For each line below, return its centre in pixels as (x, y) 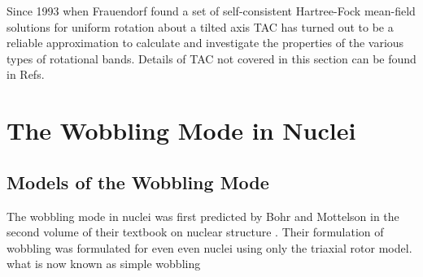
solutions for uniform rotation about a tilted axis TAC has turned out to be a (200, 26)
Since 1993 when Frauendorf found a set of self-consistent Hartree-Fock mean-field (211, 11)
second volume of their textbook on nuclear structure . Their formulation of (195, 232)
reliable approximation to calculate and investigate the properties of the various (205, 43)
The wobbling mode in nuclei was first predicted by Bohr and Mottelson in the (203, 216)
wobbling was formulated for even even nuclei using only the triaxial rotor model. (209, 247)
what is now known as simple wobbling (104, 264)
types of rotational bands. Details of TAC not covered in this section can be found (211, 58)
